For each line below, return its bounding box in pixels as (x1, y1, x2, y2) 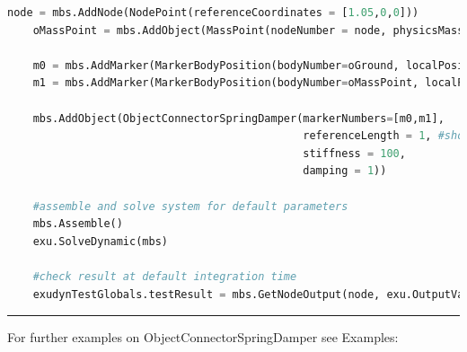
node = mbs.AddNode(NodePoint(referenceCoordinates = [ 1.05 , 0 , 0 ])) (7, 6, 419, 19)
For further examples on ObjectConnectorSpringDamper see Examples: (7, 328, 399, 347)
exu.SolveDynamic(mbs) (32, 234, 168, 248)
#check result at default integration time (32, 269, 297, 283)
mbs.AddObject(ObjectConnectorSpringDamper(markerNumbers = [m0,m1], (32, 111, 445, 125)
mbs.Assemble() (32, 217, 123, 231)
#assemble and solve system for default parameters (32, 199, 348, 213)
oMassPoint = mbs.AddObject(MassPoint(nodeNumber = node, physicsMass (32, 23, 464, 37)
